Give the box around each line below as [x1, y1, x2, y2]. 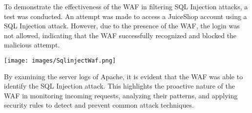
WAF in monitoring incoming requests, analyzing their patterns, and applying [4, 90, 238, 100]
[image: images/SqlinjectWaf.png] [4, 57, 116, 64]
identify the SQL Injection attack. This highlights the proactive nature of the [4, 81, 235, 91]
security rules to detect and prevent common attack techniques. [4, 100, 194, 110]
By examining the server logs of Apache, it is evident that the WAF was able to [4, 71, 243, 81]
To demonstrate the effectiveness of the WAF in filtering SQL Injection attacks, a [4, 1, 248, 11]
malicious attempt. [4, 40, 60, 50]
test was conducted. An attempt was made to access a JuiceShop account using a [4, 11, 247, 21]
